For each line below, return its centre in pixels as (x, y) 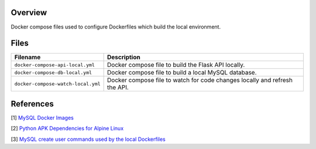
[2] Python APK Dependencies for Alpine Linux (67, 129)
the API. (118, 87)
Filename (28, 57)
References (32, 104)
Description (124, 57)
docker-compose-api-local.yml (54, 65)
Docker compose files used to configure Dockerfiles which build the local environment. (116, 27)
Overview (29, 13)
